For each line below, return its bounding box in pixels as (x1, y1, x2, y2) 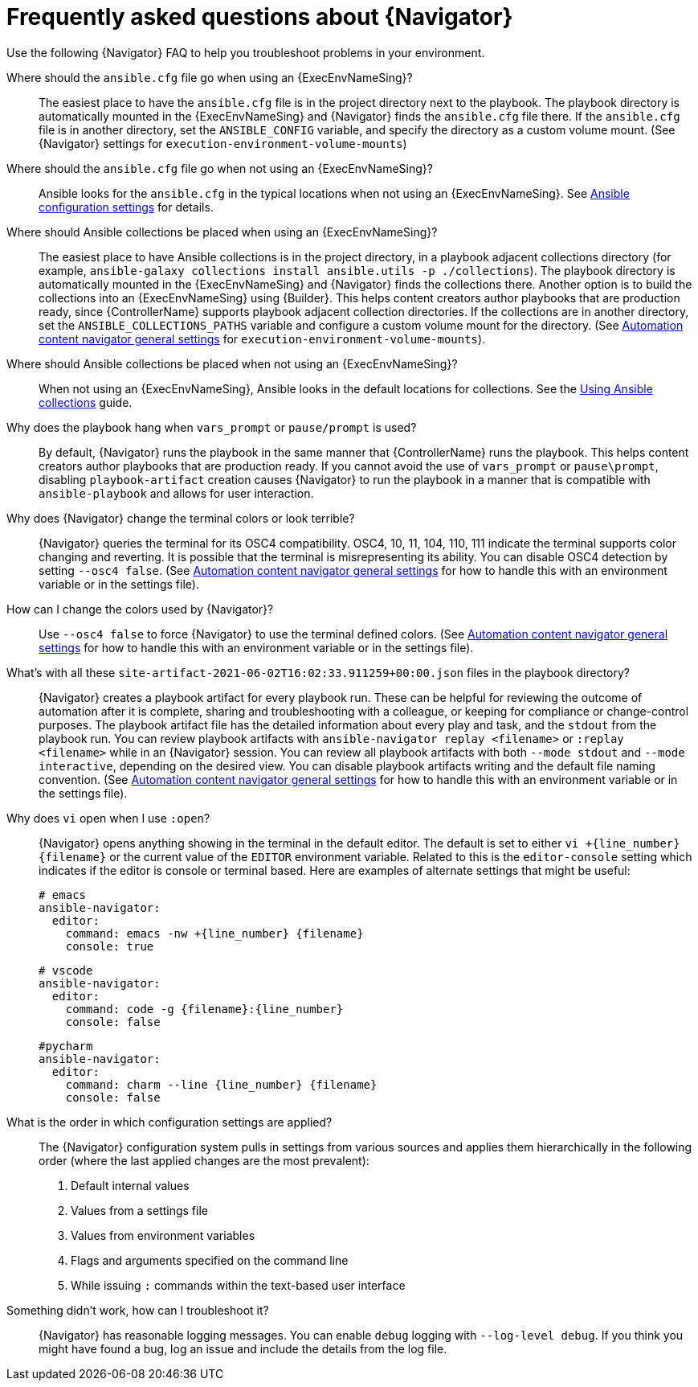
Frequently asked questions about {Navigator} (6, 3, 513, 31)
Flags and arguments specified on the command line (71, 1253, 349, 1267)
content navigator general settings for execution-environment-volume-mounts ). (39, 331, 486, 346)
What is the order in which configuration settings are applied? (6, 1114, 333, 1129)
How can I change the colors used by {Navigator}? (6, 601, 274, 616)
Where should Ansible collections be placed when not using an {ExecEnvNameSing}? (6, 356, 458, 371)
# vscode (39, 963, 93, 977)
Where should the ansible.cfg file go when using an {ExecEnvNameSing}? (6, 70, 413, 84)
